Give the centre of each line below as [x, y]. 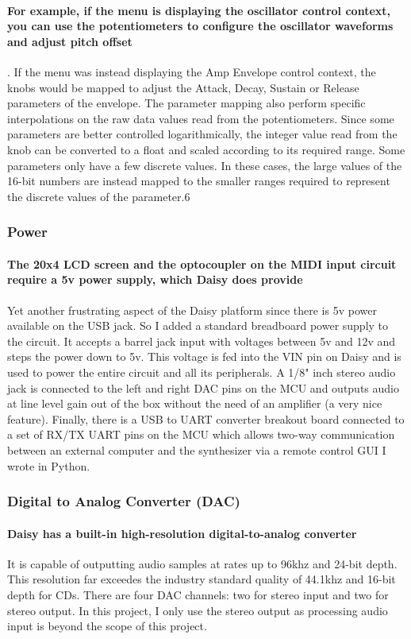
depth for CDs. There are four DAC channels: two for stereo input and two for [198, 594]
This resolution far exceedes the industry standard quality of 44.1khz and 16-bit [202, 579]
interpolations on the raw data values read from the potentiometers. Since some [201, 118]
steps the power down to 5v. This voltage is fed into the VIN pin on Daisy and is [204, 356]
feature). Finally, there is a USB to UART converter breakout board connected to [206, 418]
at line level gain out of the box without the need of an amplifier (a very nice [195, 403]
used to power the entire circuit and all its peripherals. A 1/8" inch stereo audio [202, 372]
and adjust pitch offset [70, 41]
